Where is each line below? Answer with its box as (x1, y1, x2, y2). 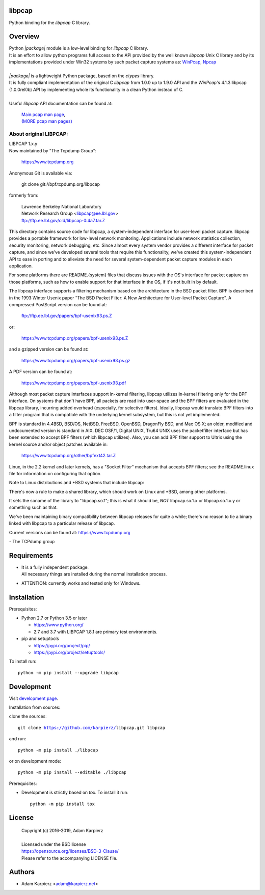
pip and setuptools (21, 635, 59, 641)
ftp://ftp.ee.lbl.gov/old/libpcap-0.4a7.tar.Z (21, 217, 106, 223)
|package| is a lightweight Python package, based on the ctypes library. (9, 73, 155, 79)
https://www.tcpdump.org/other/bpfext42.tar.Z (21, 453, 116, 459)
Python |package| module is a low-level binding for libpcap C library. (9, 45, 148, 51)
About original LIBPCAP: (9, 131, 68, 138)
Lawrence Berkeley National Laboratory (21, 203, 102, 209)
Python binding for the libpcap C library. (9, 20, 90, 26)
